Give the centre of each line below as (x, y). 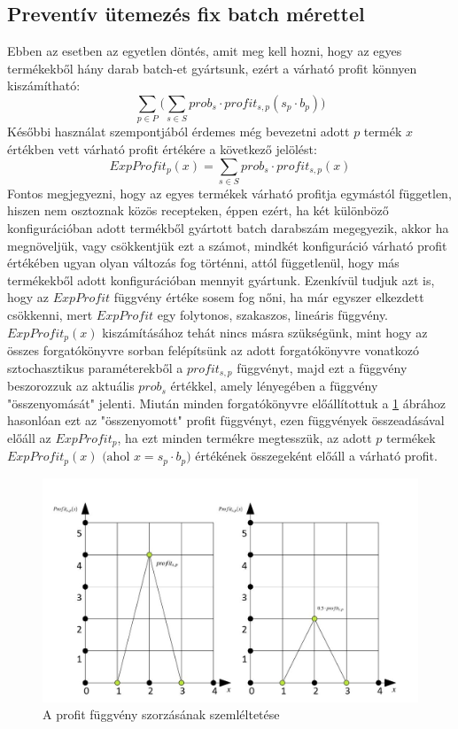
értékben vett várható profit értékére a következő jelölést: (162, 148)
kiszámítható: (44, 85)
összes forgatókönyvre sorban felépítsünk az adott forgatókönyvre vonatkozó (213, 350)
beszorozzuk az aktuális (71, 386)
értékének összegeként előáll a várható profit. (316, 456)
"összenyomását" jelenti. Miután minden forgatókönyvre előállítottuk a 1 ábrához (227, 403)
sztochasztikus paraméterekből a (95, 367)
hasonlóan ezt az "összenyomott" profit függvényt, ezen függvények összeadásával (226, 420)
